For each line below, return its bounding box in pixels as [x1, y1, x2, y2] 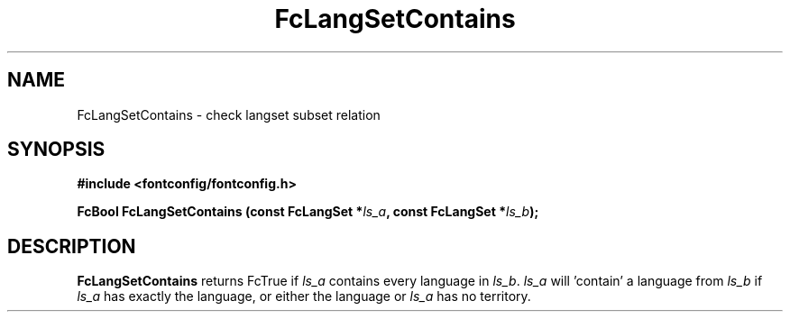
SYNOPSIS [7, 138, 106, 161]
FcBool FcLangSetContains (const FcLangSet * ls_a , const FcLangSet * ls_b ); [77, 204, 539, 220]
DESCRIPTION [7, 234, 136, 258]
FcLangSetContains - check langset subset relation [77, 106, 381, 123]
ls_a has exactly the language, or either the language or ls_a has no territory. [77, 288, 531, 305]
